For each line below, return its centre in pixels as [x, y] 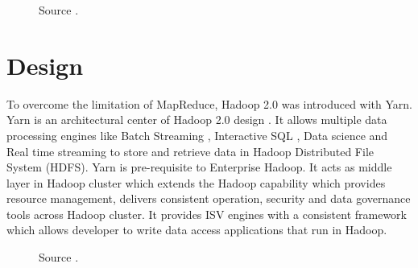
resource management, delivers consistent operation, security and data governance [209, 198]
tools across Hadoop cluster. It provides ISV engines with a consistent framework [207, 214]
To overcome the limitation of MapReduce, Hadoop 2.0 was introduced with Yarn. [210, 103]
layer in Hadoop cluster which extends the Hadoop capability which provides [196, 182]
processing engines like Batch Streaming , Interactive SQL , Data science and [197, 135]
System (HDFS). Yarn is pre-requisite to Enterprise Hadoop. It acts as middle [199, 167]
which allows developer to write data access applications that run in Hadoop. [197, 230]
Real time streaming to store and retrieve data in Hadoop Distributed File [190, 151]
